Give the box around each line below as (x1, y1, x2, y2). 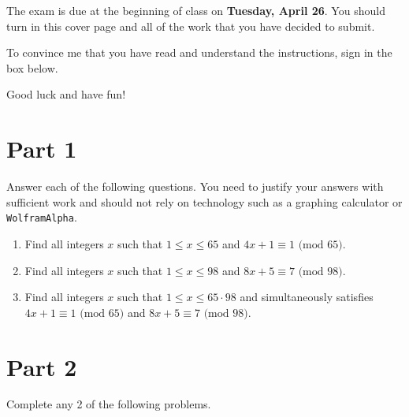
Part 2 (6, 350, 77, 382)
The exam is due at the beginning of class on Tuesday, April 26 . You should (6, 2, 385, 18)
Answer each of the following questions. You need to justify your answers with (6, 178, 384, 195)
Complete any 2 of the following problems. (6, 396, 211, 412)
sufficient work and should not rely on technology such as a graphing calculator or (6, 193, 403, 210)
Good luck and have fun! (6, 86, 126, 102)
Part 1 (6, 132, 77, 165)
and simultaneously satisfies (240, 289, 374, 305)
